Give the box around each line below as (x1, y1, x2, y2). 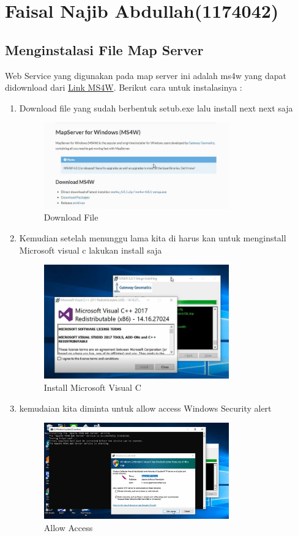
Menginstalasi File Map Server (5, 40, 204, 59)
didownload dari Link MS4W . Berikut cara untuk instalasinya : (5, 81, 242, 94)
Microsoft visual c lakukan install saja (19, 243, 162, 256)
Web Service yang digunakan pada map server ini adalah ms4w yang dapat (5, 69, 286, 81)
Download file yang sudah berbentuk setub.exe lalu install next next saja (19, 101, 293, 114)
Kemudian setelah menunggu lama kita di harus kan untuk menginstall (19, 231, 286, 244)
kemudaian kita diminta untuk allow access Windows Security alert (19, 401, 272, 414)
